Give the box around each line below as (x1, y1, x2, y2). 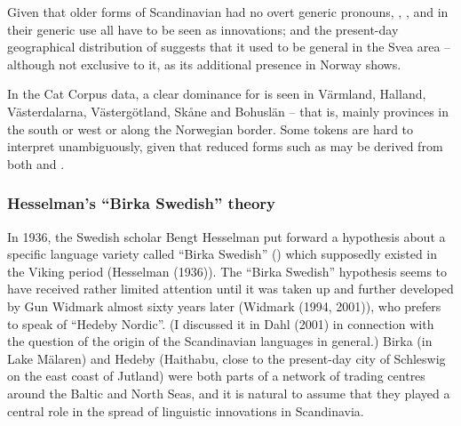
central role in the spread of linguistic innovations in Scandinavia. (7, 401, 364, 420)
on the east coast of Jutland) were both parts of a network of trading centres (7, 366, 425, 385)
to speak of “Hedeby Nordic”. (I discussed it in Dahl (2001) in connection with (7, 314, 434, 333)
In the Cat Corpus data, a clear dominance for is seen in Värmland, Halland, (7, 84, 426, 103)
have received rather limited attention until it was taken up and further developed (7, 279, 454, 298)
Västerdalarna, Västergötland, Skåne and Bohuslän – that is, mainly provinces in (7, 101, 449, 120)
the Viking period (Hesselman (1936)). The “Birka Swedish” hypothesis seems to (7, 261, 448, 280)
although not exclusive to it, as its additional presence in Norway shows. (7, 54, 401, 73)
